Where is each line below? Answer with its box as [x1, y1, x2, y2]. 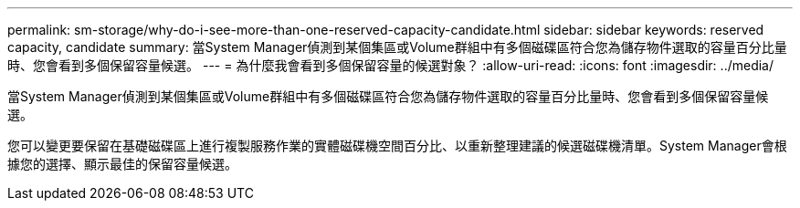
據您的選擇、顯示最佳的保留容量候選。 [7, 156, 237, 172]
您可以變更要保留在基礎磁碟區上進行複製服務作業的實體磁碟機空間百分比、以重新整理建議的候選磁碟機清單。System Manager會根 [7, 138, 787, 153]
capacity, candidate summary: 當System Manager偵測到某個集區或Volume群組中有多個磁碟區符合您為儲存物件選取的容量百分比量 [7, 39, 787, 55]
